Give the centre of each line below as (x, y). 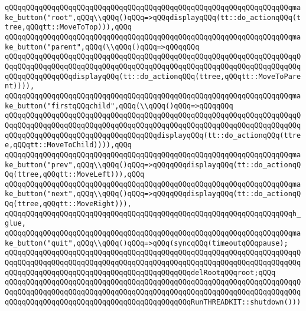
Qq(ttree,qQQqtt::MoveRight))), (68, 204)
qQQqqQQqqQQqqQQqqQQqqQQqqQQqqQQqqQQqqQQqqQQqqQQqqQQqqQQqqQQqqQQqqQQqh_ (153, 214)
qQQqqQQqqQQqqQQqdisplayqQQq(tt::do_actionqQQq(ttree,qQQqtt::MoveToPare (153, 76)
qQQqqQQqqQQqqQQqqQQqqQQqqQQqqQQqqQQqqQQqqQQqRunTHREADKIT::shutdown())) (153, 302)
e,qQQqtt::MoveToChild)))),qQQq (68, 145)
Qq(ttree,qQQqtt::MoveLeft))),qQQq (75, 175)
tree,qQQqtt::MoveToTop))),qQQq (68, 27)
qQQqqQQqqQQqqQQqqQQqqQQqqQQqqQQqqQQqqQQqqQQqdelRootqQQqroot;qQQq (140, 272)
